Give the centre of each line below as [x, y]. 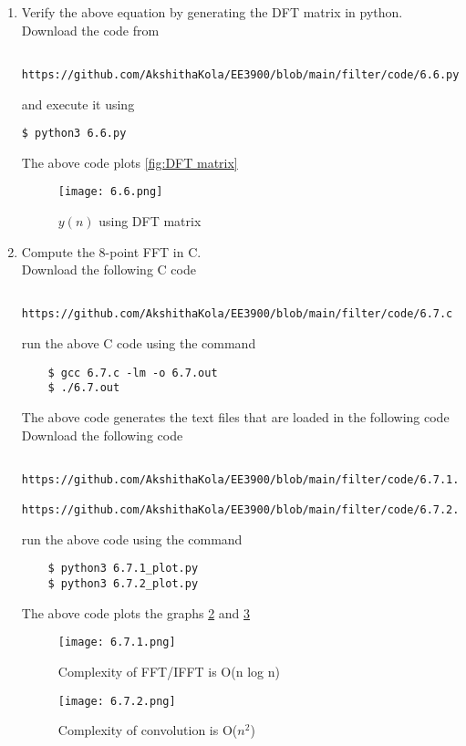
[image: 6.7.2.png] [117, 701]
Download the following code [102, 435]
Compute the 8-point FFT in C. [111, 251]
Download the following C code [109, 269]
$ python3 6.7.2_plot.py [123, 584]
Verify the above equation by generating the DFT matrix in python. [212, 12]
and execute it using [78, 104]
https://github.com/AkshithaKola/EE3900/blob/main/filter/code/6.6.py [240, 74]
